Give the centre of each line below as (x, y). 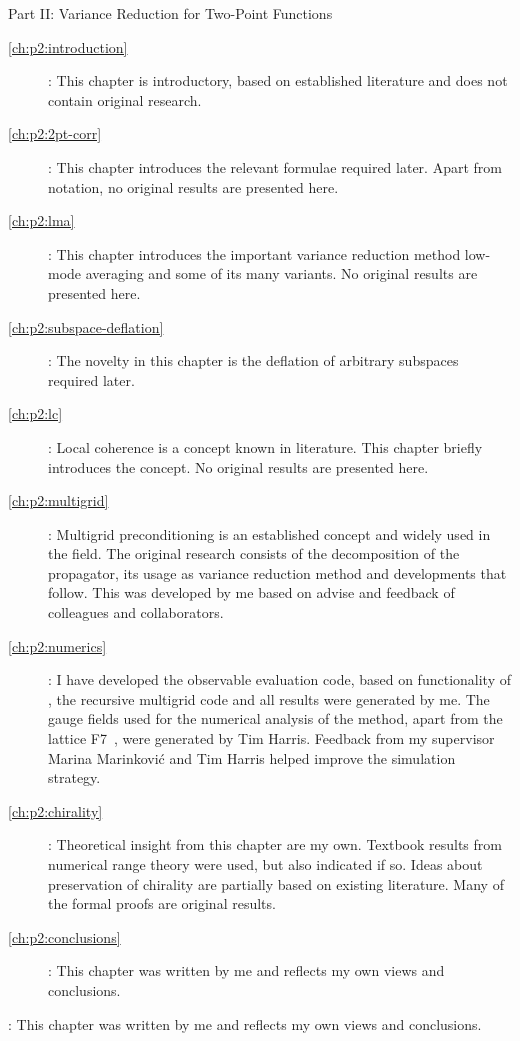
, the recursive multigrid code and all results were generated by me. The (269, 698)
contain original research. (125, 99)
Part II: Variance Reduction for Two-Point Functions (170, 13)
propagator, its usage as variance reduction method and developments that (277, 572)
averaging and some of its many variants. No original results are (281, 273)
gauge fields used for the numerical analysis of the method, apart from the (275, 718)
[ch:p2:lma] (41, 220)
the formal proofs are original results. (162, 903)
